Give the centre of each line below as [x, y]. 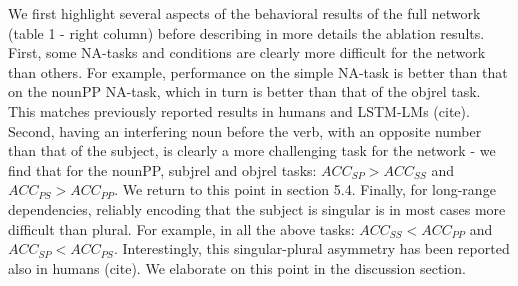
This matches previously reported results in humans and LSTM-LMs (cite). [239, 110]
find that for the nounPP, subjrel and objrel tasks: [162, 169]
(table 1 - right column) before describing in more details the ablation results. [246, 32]
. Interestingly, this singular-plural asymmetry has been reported [311, 248]
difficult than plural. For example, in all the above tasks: [181, 228]
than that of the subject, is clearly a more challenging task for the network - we [252, 150]
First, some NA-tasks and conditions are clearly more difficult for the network [247, 52]
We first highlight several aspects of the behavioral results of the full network [244, 13]
